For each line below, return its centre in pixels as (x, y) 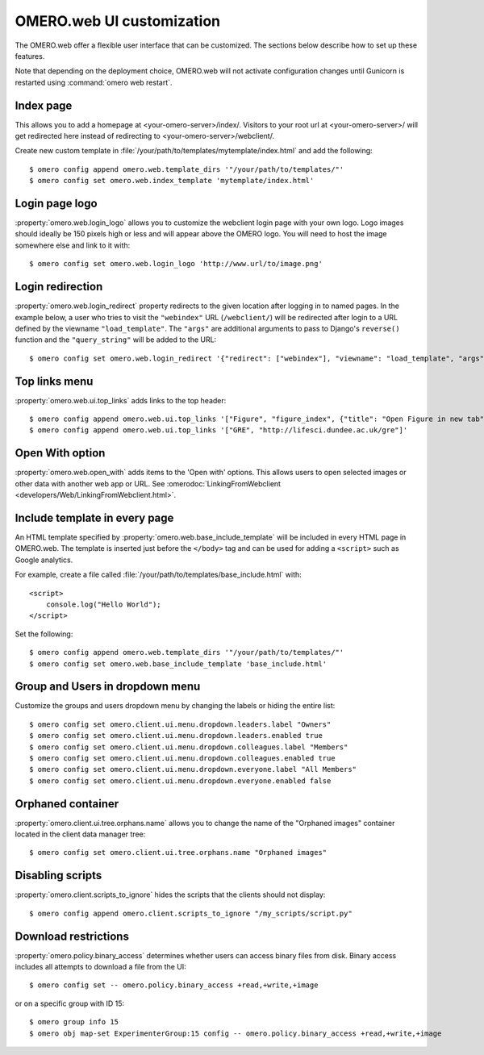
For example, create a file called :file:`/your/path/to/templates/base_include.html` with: (158, 575)
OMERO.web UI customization (118, 21)
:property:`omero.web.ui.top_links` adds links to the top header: (121, 400)
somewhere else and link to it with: (73, 245)
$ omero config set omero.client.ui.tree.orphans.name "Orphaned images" (178, 853)
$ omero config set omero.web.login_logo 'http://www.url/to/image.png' (176, 264)
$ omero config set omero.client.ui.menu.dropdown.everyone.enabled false (180, 781)
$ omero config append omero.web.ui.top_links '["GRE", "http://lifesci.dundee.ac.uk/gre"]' (219, 430)
